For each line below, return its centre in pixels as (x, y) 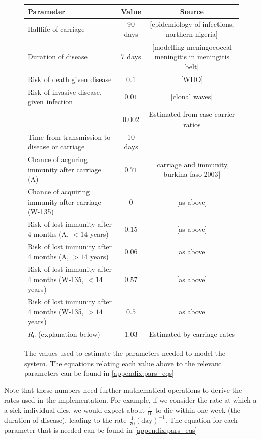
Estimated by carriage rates (192, 333)
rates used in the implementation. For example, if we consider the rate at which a (130, 400)
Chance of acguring (58, 159)
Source (192, 11)
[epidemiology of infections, (192, 24)
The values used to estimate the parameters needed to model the (125, 353)
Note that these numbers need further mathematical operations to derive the (123, 390)
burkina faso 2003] (192, 174)
